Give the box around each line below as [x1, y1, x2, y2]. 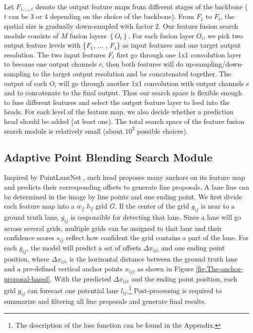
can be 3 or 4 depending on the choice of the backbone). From [8, 11, 194, 21]
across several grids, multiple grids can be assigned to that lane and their [4, 223, 222, 233]
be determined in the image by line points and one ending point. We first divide [4, 191, 242, 201]
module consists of [4, 30, 59, 40]
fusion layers [70, 30, 107, 40]
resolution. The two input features [4, 49, 106, 59]
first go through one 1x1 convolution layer [116, 49, 242, 59]
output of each [4, 78, 47, 88]
